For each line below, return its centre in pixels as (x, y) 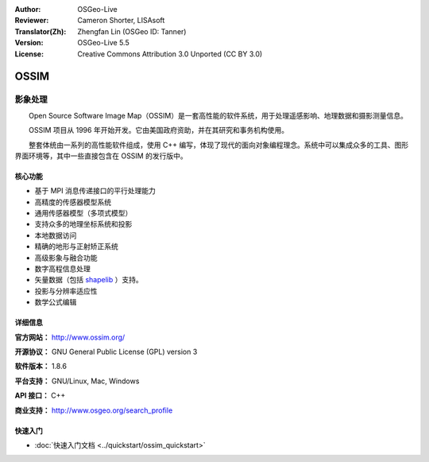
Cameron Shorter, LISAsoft (121, 21)
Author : (28, 9)
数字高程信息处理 (62, 269)
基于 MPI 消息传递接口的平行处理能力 (95, 191)
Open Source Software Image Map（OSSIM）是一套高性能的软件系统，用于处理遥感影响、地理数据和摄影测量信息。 (218, 115)
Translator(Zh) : (41, 31)
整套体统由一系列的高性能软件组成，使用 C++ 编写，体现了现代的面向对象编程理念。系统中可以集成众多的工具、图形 (218, 145)
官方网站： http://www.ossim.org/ (70, 337)
